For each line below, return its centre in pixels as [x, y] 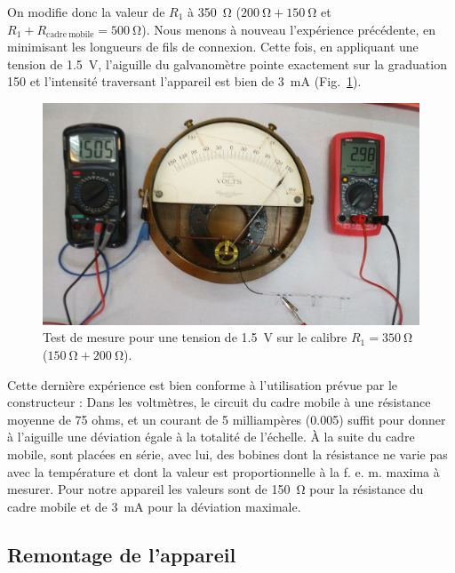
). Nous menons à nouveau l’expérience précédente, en [288, 29]
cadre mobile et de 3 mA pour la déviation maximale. [154, 506]
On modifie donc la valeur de [86, 12]
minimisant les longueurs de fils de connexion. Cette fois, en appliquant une [213, 47]
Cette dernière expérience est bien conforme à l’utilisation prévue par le [203, 384]
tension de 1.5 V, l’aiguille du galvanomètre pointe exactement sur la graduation [227, 64]
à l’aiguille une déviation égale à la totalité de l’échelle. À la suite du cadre [211, 437]
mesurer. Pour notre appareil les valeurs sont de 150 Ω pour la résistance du [216, 489]
